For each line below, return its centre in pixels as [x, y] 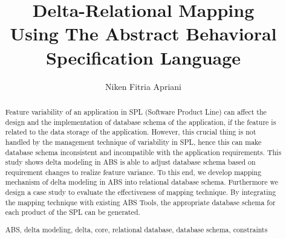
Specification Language [143, 57]
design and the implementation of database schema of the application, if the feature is [141, 122]
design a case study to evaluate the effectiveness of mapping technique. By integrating [141, 192]
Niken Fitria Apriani [143, 86]
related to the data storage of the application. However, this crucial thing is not [131, 132]
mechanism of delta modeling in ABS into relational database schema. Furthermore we [141, 182]
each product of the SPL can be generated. [73, 212]
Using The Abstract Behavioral [143, 33]
